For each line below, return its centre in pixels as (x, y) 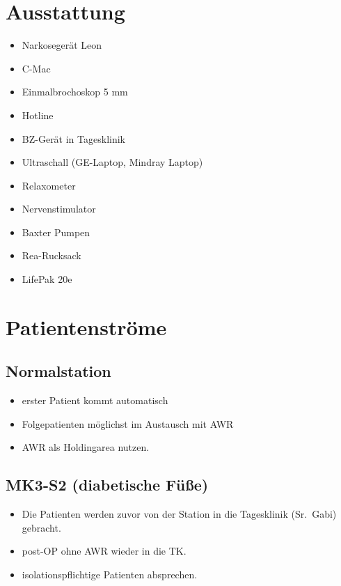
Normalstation (58, 371)
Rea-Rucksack (51, 255)
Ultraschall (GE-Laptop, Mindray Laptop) (112, 162)
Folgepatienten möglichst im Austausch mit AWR (128, 423)
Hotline (38, 115)
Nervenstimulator (59, 209)
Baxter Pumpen (56, 232)
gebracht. (41, 527)
